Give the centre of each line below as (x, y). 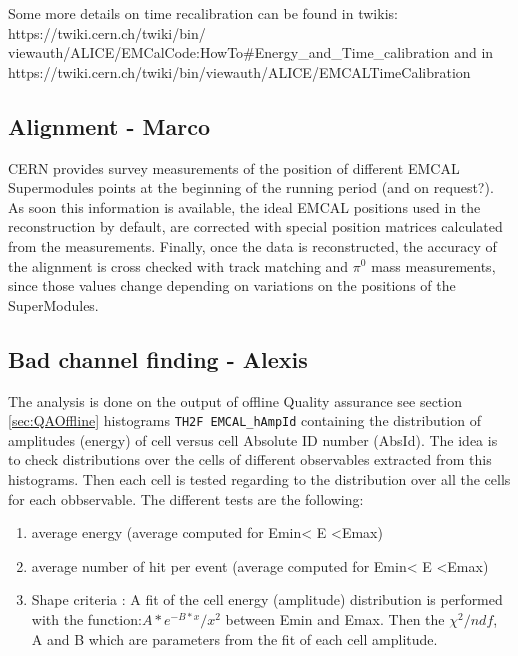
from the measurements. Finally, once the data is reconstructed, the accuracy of (252, 245)
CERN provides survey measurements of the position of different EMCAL (234, 167)
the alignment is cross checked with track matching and (178, 265)
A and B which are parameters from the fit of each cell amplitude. (234, 638)
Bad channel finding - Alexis (158, 358)
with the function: (86, 618)
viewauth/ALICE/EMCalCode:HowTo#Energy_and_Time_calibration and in (251, 52)
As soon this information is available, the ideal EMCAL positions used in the (244, 206)
